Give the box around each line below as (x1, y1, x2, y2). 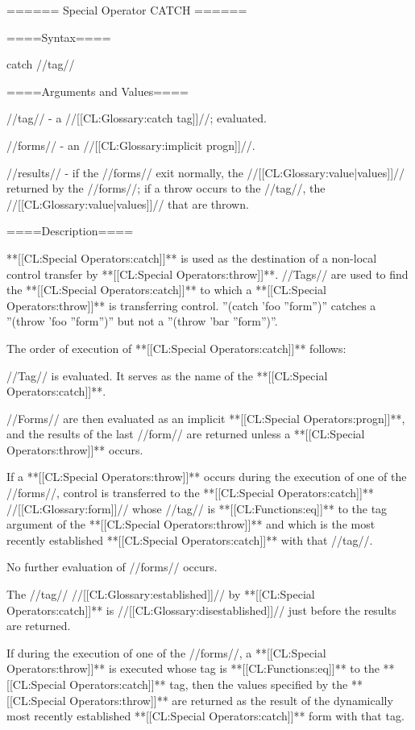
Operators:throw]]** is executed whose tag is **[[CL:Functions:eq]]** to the (6, 660, 380, 677)
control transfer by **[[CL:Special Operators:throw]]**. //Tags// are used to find (6, 265, 409, 282)
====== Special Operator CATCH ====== (6, 2, 247, 18)
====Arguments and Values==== (6, 82, 189, 99)
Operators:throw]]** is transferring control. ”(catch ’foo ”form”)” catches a (6, 297, 376, 313)
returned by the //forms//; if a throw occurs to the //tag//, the (6, 180, 326, 197)
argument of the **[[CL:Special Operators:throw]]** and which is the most (6, 516, 376, 533)
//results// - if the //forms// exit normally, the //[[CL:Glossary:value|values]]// (6, 164, 405, 180)
